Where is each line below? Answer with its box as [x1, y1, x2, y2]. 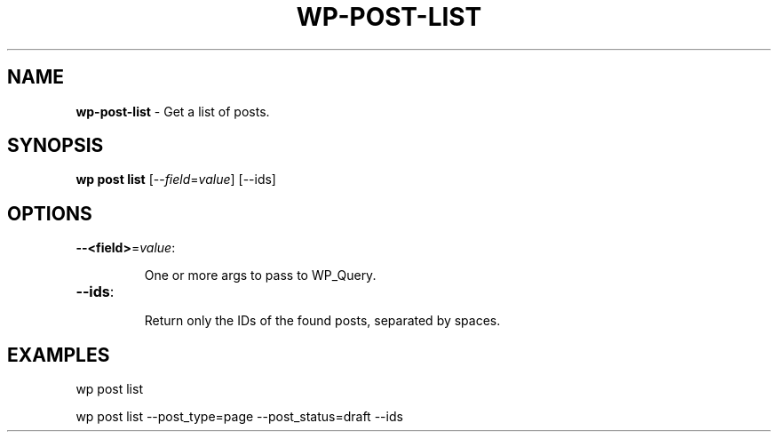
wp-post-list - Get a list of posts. [75, 103, 270, 119]
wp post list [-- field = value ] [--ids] [75, 172, 276, 188]
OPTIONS [7, 202, 92, 225]
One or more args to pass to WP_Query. [144, 267, 377, 283]
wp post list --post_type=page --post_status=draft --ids [75, 409, 403, 425]
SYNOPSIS [7, 134, 104, 157]
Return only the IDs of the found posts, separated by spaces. [144, 313, 501, 329]
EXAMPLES [7, 343, 110, 366]
